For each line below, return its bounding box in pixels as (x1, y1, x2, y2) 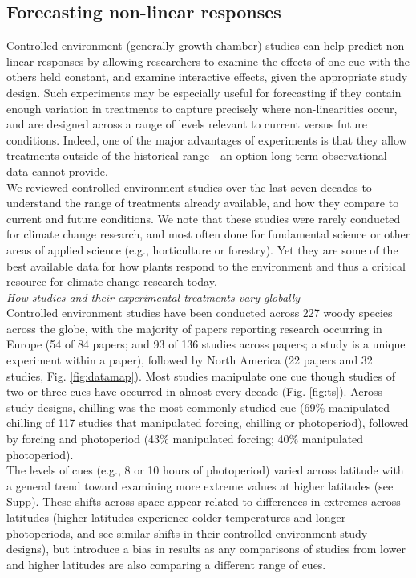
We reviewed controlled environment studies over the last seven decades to (6, 178, 372, 195)
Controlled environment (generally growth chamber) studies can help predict (6, 37, 383, 54)
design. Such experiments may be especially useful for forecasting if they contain (6, 83, 402, 100)
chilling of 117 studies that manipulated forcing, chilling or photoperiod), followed (6, 414, 409, 431)
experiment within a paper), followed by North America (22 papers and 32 (6, 352, 373, 368)
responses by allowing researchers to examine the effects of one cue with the (37, 52, 410, 69)
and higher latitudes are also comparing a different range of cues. (6, 556, 326, 572)
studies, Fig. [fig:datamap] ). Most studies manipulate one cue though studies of (6, 367, 395, 384)
